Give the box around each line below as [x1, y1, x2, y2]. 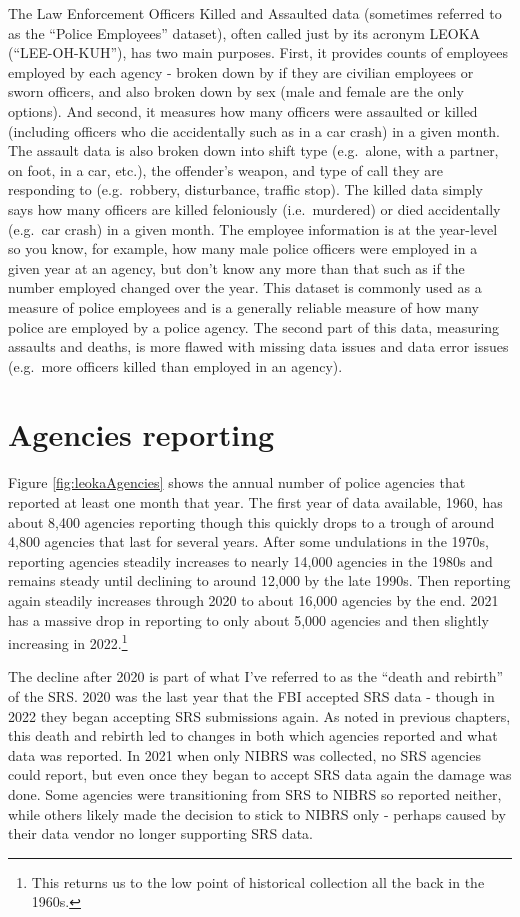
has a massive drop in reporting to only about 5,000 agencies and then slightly [8, 609, 489, 630]
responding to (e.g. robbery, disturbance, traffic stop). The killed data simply [8, 179, 484, 200]
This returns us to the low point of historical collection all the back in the [31, 871, 485, 892]
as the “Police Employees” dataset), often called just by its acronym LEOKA [8, 22, 481, 43]
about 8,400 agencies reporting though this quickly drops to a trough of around [8, 511, 495, 532]
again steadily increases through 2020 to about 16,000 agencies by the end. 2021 [8, 589, 499, 610]
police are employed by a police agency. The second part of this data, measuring [8, 316, 500, 337]
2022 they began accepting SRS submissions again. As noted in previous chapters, [8, 705, 511, 726]
